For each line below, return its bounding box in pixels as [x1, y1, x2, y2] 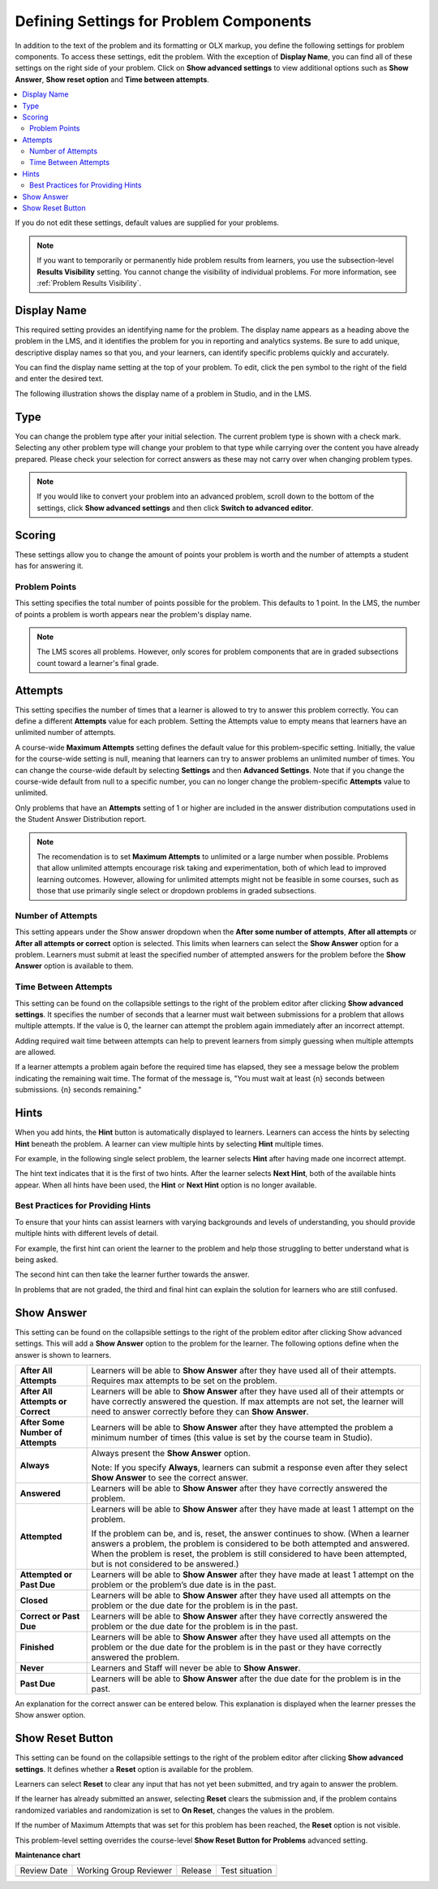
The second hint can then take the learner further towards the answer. [15, 1269, 250, 1279]
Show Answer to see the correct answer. [91, 1472, 249, 1483]
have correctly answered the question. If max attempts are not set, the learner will [91, 1395, 405, 1407]
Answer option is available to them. [15, 961, 134, 970]
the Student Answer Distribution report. [15, 815, 147, 824]
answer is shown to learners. [15, 1350, 112, 1359]
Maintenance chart [15, 1850, 81, 1860]
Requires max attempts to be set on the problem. [91, 1375, 277, 1386]
